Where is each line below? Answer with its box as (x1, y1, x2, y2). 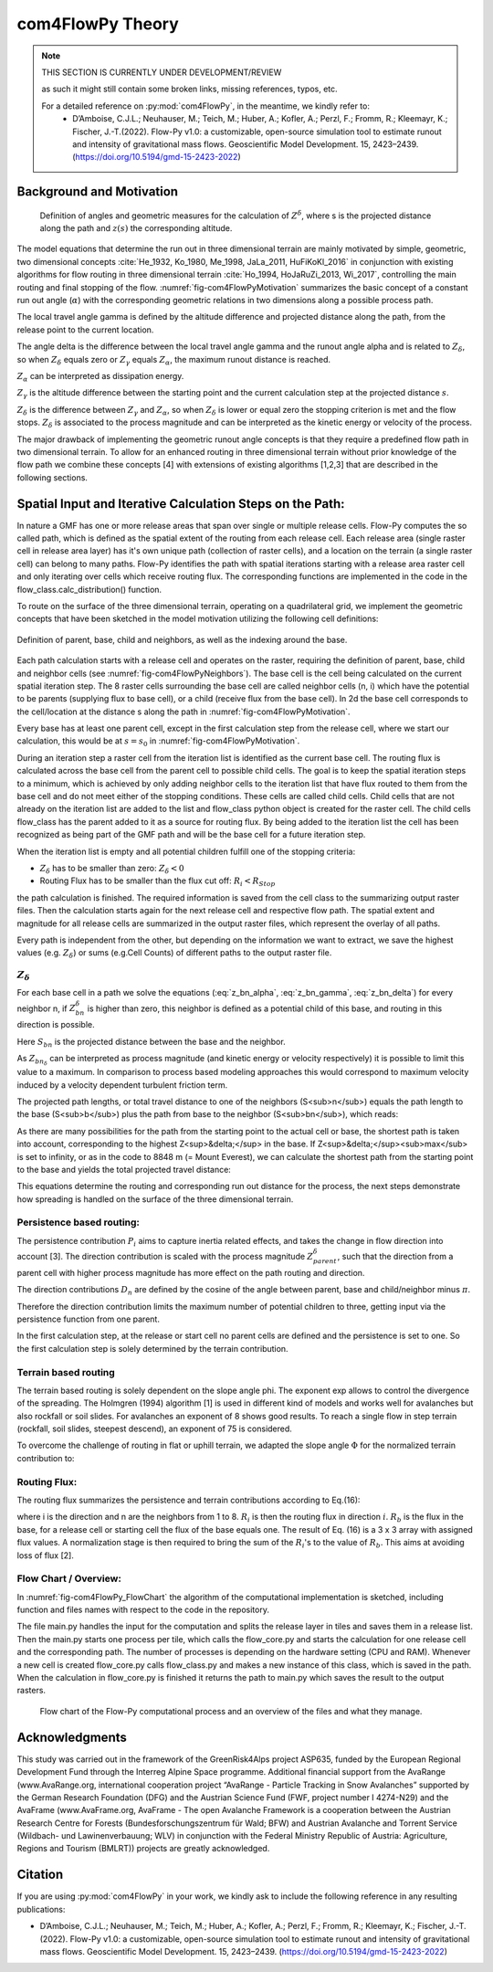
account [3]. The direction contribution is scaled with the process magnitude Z (16, 1251, 314, 1262)
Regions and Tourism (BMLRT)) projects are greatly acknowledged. (16, 1843, 270, 1854)
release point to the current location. (16, 324, 154, 335)
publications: (16, 1903, 66, 1914)
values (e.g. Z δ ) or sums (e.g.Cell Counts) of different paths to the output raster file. (16, 947, 332, 961)
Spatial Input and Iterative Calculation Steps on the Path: (16, 496, 346, 511)
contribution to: (16, 1452, 75, 1463)
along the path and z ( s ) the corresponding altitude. (39, 223, 233, 234)
